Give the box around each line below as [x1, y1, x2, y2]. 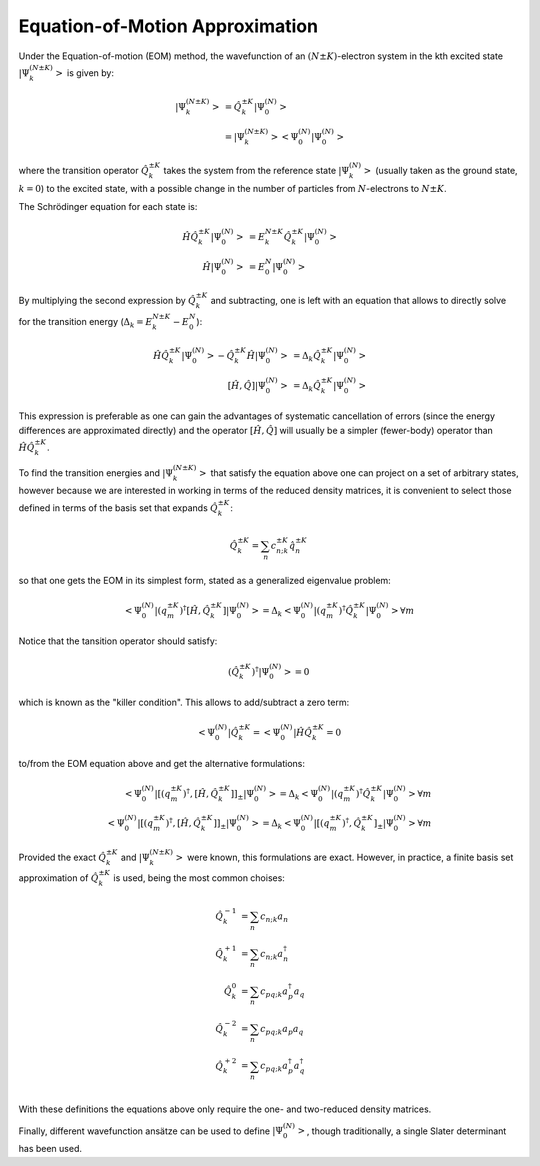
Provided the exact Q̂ [18, 851, 107, 863]
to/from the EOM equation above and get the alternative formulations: [18, 757, 305, 769]
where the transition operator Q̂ [18, 165, 149, 177]
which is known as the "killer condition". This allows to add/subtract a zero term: [18, 696, 350, 709]
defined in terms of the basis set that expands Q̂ [18, 501, 219, 514]
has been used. [18, 1143, 83, 1155]
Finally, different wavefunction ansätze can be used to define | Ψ [18, 1125, 284, 1137]
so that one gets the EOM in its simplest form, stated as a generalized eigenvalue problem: [18, 574, 392, 586]
